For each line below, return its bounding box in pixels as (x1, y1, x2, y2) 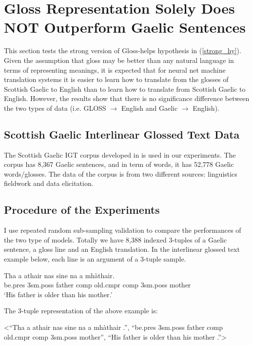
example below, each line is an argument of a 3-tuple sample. (4, 254, 186, 264)
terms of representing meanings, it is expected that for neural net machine (4, 64, 226, 75)
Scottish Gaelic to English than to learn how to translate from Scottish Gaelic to (4, 83, 246, 94)
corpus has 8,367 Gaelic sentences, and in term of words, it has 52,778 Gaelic (4, 159, 234, 169)
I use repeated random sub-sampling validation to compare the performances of (4, 225, 241, 235)
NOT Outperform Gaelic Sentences (4, 17, 246, 37)
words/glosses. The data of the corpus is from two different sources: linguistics (4, 168, 237, 179)
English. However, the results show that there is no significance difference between (4, 93, 250, 103)
